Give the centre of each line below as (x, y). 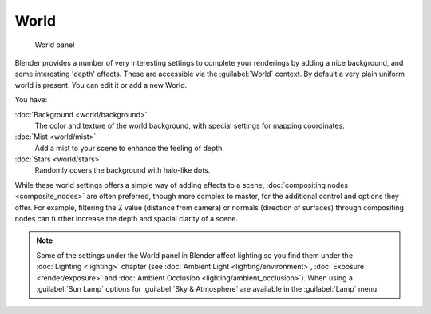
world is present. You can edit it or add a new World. (101, 85)
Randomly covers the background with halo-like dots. (123, 170)
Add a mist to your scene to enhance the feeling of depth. (130, 148)
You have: (31, 100)
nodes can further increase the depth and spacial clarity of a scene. (127, 219)
